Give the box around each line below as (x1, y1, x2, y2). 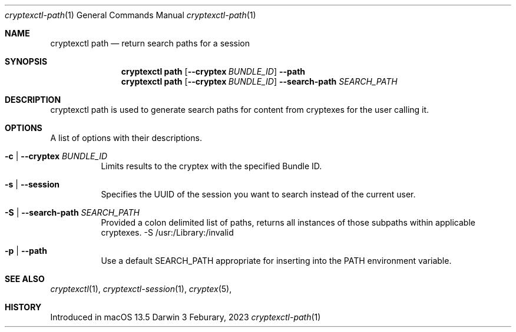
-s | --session (5, 179, 59, 189)
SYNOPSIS (5, 56, 48, 66)
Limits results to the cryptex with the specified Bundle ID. (101, 161, 322, 171)
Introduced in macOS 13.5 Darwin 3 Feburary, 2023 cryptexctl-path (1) (50, 312, 321, 322)
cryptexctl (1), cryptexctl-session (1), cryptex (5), (50, 284, 232, 294)
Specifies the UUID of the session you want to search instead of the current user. (101, 189, 416, 199)
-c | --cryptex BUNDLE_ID (5, 151, 108, 161)
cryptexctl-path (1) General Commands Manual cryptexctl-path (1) (5, 10, 256, 20)
